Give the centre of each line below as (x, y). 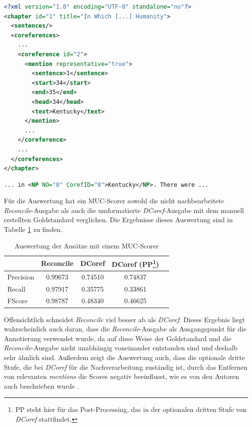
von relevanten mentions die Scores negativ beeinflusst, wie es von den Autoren (122, 376)
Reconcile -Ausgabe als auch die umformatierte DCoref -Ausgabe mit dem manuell (124, 210)
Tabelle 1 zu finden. (33, 229)
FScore (17, 301)
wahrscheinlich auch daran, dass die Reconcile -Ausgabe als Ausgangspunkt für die (125, 329)
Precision (21, 276)
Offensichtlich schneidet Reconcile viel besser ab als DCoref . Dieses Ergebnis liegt (125, 319)
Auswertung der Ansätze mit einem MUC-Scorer (87, 245)
